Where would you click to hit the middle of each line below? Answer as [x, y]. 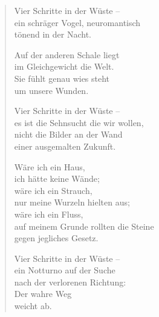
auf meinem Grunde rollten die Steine [84, 226]
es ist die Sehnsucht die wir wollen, [79, 122]
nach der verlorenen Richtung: [70, 282]
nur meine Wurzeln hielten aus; [72, 202]
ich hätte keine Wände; [57, 179]
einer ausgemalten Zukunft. [65, 146]
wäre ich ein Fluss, [49, 214]
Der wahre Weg [43, 294]
